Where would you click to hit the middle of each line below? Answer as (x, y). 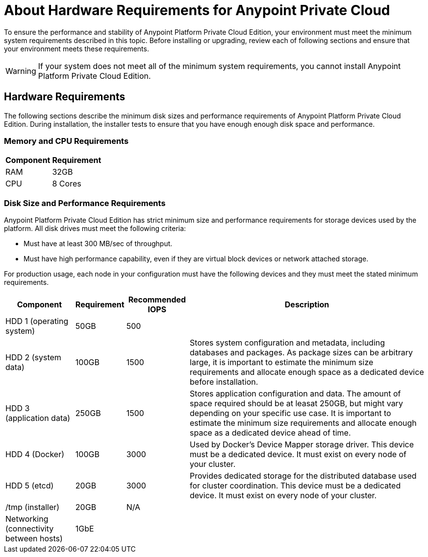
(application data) (38, 418)
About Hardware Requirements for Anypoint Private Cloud (197, 10)
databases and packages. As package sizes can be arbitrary (301, 353)
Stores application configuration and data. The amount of (295, 394)
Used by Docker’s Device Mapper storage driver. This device (302, 445)
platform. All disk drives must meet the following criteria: (95, 229)
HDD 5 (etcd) (30, 486)
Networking (27, 519)
